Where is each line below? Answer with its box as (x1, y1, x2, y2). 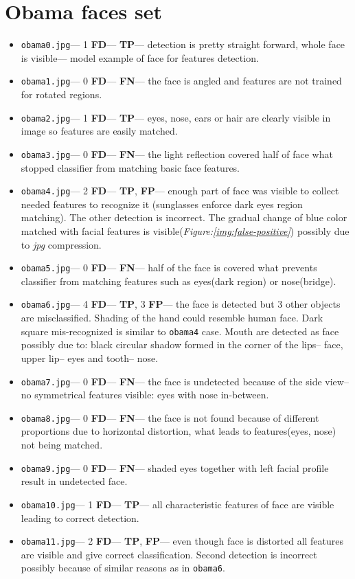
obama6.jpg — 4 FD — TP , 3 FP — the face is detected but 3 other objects (21, 297, 341, 311)
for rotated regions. (21, 87, 102, 102)
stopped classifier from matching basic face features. (21, 160, 240, 174)
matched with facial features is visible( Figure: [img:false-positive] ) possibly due (21, 223, 350, 238)
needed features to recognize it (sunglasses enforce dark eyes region (21, 196, 303, 211)
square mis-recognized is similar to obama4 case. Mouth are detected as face (21, 323, 339, 338)
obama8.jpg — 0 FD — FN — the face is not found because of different (21, 410, 319, 424)
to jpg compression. (21, 237, 102, 251)
